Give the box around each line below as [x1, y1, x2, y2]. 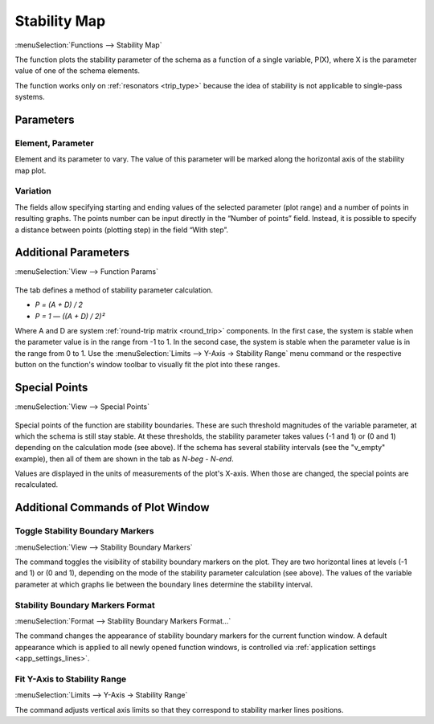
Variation [14, 186, 52, 197]
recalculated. [14, 480, 59, 489]
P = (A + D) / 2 [35, 300, 84, 309]
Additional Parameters [14, 246, 130, 260]
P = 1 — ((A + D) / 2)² [35, 311, 105, 321]
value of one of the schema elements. [14, 66, 141, 76]
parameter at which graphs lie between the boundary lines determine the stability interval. [14, 579, 313, 589]
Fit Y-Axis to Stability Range [14, 673, 127, 685]
